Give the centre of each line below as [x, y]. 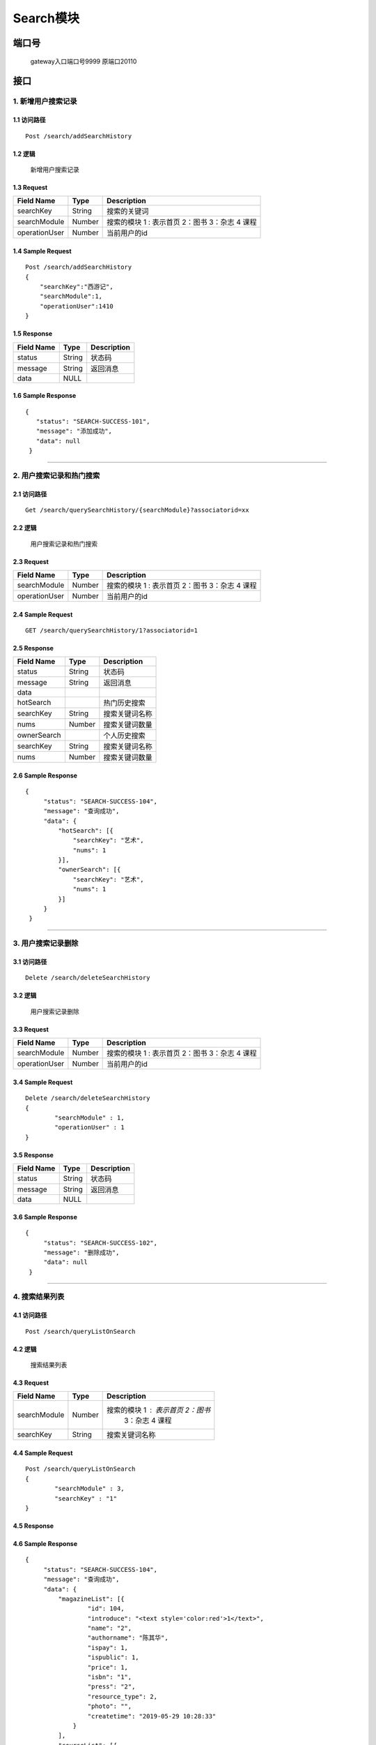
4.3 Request [31, 1383]
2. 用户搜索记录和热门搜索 [56, 475]
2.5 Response [33, 648]
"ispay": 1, [108, 1648]
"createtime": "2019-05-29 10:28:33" [152, 1716]
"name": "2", [110, 1628]
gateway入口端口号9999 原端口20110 [84, 61]
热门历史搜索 [124, 703]
